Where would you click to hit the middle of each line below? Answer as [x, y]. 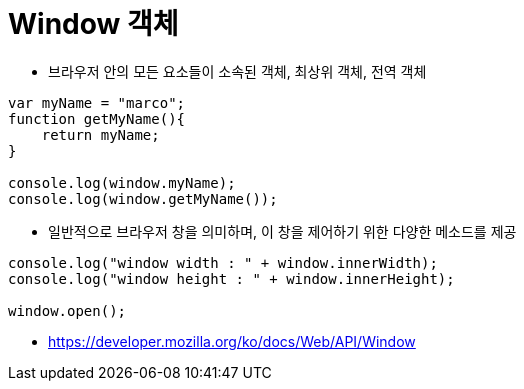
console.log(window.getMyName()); [143, 198]
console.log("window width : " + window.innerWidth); [223, 262]
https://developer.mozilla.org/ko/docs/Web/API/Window [232, 341]
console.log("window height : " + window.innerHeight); [231, 278]
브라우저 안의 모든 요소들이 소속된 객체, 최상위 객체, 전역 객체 [237, 71]
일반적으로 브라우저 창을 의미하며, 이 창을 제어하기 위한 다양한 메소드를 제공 [282, 231]
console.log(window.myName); [122, 182]
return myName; [100, 134]
